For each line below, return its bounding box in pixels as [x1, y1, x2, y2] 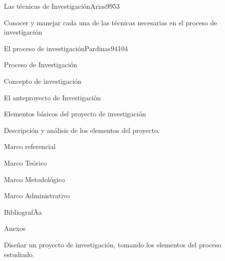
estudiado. [4, 249, 35, 259]
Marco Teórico [4, 157, 47, 168]
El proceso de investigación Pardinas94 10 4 [4, 43, 128, 53]
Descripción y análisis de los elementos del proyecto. [4, 125, 160, 135]
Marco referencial [4, 141, 56, 151]
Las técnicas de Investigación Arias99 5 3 [4, 1, 120, 11]
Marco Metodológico [4, 174, 65, 184]
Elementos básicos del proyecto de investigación [4, 109, 146, 119]
